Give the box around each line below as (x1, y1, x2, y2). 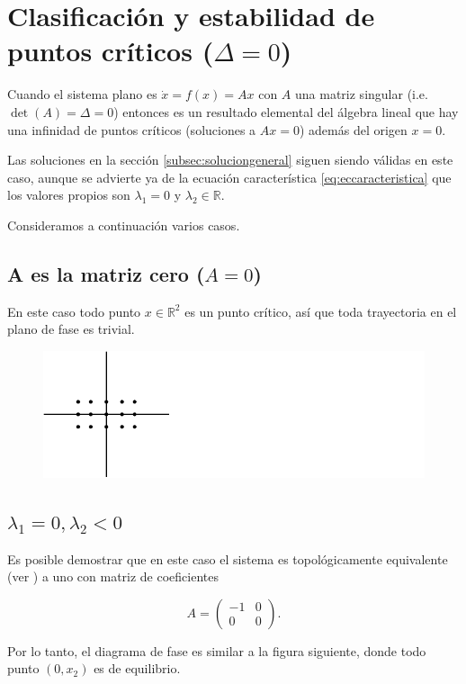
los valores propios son (7, 185, 130, 204)
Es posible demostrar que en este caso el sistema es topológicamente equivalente (7, 549, 448, 568)
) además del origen (299, 120, 408, 139)
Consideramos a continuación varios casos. (7, 215, 240, 234)
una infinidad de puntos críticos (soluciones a (7, 120, 256, 139)
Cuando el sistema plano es (7, 85, 157, 103)
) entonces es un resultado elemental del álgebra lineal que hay (113, 102, 459, 121)
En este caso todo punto (7, 301, 141, 320)
